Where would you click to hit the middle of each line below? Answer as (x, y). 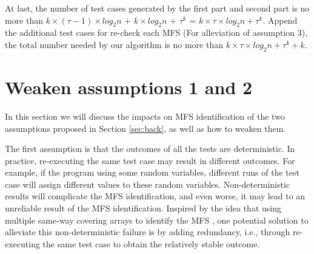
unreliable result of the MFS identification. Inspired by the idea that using (143, 208)
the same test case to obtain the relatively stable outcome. (151, 243)
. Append (280, 20)
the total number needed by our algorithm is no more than (114, 44)
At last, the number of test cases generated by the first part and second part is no (157, 8)
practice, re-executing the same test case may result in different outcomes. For (150, 160)
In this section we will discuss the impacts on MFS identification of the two (145, 116)
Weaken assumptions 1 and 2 (129, 87)
